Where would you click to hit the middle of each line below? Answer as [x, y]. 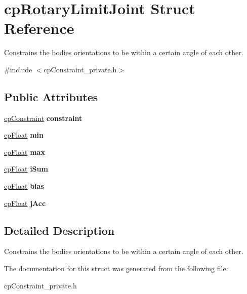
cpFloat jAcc [25, 203]
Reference [39, 28]
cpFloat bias [24, 186]
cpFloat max [25, 152]
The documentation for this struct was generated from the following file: [116, 268]
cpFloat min [24, 135]
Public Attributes [51, 96]
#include [18, 69]
